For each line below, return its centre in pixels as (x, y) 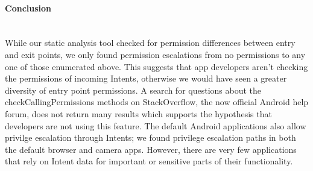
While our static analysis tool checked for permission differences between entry (150, 43)
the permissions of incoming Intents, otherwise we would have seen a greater (146, 78)
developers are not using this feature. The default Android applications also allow (156, 125)
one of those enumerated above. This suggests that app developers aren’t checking (156, 66)
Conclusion (28, 8)
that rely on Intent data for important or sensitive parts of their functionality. (149, 161)
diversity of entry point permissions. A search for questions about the (133, 90)
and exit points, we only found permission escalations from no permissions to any (155, 54)
